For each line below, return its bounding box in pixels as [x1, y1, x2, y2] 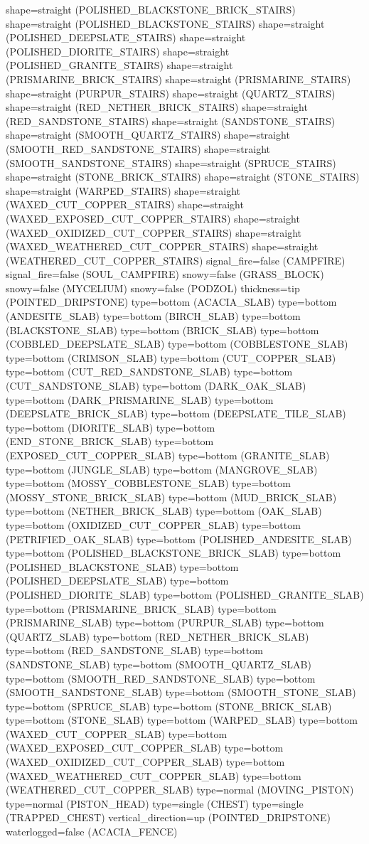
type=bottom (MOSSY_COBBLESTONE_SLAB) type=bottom [6, 476, 291, 491]
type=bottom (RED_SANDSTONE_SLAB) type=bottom [6, 643, 263, 658]
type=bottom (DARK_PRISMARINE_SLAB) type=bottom [6, 392, 274, 407]
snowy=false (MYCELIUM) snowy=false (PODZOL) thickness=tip [6, 280, 300, 295]
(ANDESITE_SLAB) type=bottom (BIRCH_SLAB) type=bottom [6, 309, 301, 324]
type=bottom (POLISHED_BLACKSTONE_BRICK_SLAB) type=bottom [6, 545, 341, 560]
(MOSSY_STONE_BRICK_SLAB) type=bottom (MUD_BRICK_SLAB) [6, 489, 337, 504]
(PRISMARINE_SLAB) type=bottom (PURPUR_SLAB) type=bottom [6, 615, 324, 630]
